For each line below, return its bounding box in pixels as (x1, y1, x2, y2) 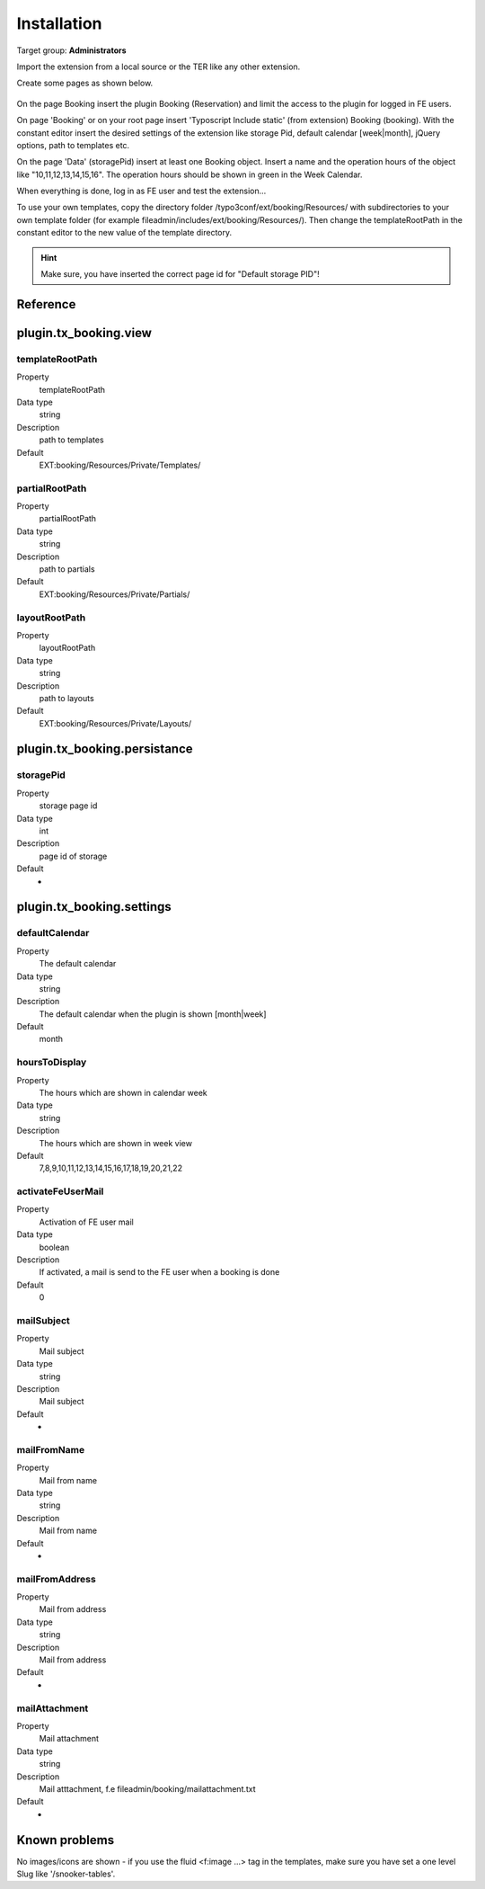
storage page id (39, 800, 98, 811)
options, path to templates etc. (16, 139, 130, 150)
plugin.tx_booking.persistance (16, 742, 193, 757)
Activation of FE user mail (39, 1216, 134, 1227)
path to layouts (39, 692, 94, 703)
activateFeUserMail (16, 1185, 104, 1198)
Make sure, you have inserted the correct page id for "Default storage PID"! (40, 269, 320, 280)
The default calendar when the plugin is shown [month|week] (39, 1008, 267, 1020)
